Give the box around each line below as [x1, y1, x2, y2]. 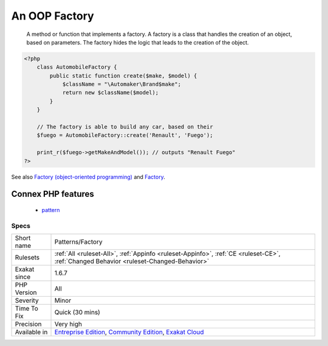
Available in [15, 328, 48, 336]
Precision [15, 320, 42, 328]
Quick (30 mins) [54, 308, 100, 317]
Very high [54, 320, 82, 328]
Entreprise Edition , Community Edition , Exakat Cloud [54, 328, 204, 336]
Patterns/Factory [54, 238, 103, 246]
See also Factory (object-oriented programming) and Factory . [11, 173, 165, 180]
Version [15, 288, 37, 297]
